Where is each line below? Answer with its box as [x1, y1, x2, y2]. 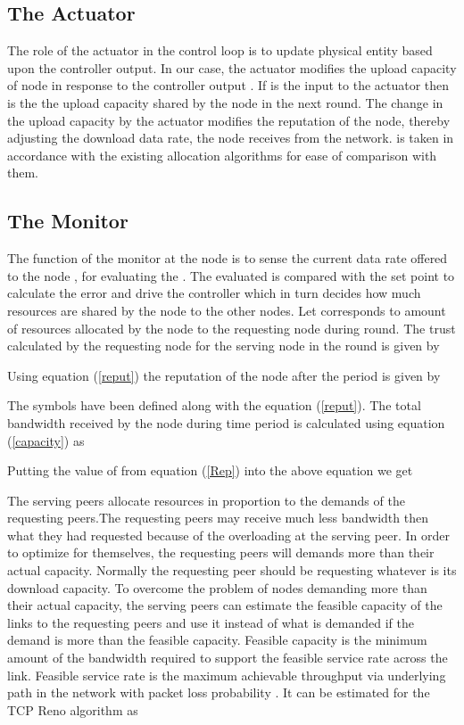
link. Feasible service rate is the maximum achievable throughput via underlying [7, 665, 446, 684]
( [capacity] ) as [7, 431, 85, 449]
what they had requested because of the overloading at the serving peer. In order [7, 525, 450, 544]
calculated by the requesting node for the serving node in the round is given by [7, 336, 440, 355]
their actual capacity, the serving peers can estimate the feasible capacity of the [7, 596, 443, 614]
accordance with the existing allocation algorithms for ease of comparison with [7, 145, 437, 164]
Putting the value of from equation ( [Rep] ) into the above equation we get [7, 461, 413, 480]
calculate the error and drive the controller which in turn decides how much [7, 284, 421, 302]
